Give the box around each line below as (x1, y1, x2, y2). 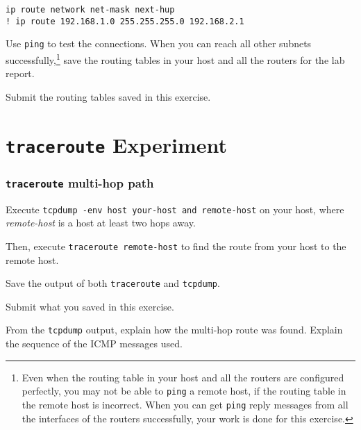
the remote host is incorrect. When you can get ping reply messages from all (22, 397, 349, 411)
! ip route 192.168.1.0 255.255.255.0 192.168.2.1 (6, 16, 244, 26)
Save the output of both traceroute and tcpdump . (6, 276, 220, 290)
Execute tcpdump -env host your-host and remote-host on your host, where (6, 201, 344, 216)
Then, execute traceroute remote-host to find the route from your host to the (6, 238, 346, 253)
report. (6, 66, 35, 81)
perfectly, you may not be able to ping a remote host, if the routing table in (22, 383, 346, 398)
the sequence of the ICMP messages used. (6, 336, 183, 351)
